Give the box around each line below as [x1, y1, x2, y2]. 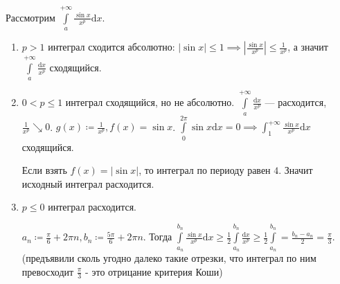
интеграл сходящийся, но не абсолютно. [65, 95, 235, 109]
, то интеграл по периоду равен [138, 163, 271, 177]
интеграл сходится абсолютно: [48, 39, 175, 54]
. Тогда [143, 229, 172, 244]
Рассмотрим [6, 10, 55, 24]
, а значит [287, 39, 328, 54]
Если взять [21, 163, 67, 177]
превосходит [21, 264, 74, 278]
